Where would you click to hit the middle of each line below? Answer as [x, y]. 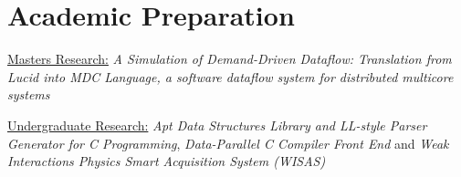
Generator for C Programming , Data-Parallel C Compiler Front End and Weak [228, 143]
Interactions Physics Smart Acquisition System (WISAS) [167, 161]
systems [29, 94]
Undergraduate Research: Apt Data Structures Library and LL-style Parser [217, 125]
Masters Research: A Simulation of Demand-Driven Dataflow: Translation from [230, 59]
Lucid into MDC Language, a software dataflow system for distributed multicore [230, 76]
